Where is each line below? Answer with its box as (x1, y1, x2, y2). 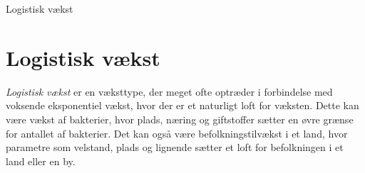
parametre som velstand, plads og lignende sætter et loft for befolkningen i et (6, 140, 344, 155)
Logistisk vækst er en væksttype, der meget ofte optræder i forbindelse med (6, 84, 333, 99)
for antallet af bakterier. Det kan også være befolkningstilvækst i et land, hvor (6, 125, 348, 140)
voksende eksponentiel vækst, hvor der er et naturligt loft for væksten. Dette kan (6, 98, 359, 113)
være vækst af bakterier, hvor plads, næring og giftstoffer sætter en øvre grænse (6, 111, 354, 126)
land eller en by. (6, 153, 76, 168)
